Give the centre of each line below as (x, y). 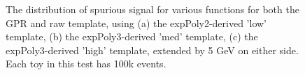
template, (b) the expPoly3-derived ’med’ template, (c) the (132, 36)
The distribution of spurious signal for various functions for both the (152, 9)
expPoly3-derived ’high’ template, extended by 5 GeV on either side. (152, 50)
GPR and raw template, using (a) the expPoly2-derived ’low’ (136, 23)
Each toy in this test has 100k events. (86, 64)
